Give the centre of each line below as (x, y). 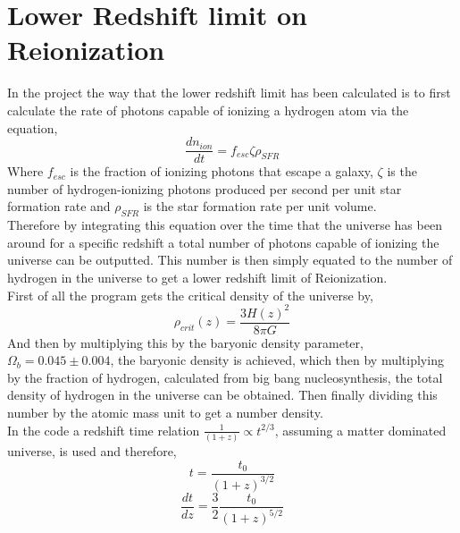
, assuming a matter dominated (360, 430)
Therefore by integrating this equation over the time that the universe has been (225, 225)
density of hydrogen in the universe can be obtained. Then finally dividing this (222, 395)
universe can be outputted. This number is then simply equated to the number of (230, 260)
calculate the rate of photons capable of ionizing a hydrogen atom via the (208, 110)
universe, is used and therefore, (92, 450)
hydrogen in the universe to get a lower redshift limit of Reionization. (197, 277)
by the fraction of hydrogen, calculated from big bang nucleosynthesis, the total (225, 377)
